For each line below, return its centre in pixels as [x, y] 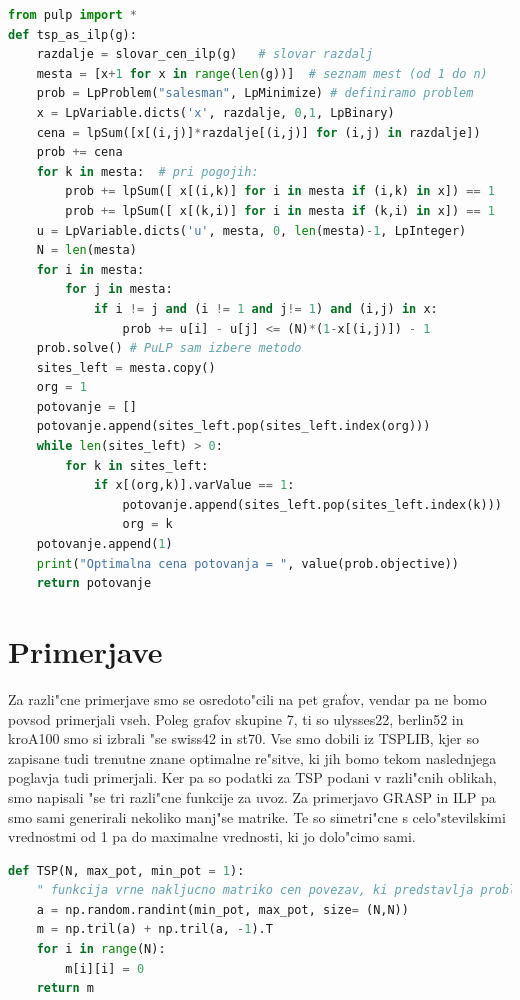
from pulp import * [72, 15]
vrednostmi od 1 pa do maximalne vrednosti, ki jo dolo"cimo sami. [212, 836]
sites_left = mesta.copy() [126, 367]
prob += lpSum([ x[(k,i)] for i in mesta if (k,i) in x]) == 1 [280, 210]
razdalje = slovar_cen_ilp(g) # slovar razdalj [205, 54]
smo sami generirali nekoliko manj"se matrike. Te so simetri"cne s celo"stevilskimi [257, 816]
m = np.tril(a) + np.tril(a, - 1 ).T [154, 929]
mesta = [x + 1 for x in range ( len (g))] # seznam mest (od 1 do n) [262, 73]
